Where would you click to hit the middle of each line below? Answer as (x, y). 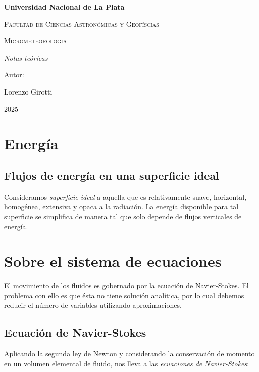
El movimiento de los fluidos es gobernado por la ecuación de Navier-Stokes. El (126, 285)
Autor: (14, 75)
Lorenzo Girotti (28, 91)
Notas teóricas (26, 57)
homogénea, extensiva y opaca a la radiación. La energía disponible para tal (121, 206)
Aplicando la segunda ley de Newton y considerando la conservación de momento (129, 354)
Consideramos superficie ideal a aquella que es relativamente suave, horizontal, (125, 196)
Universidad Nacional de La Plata (64, 7)
